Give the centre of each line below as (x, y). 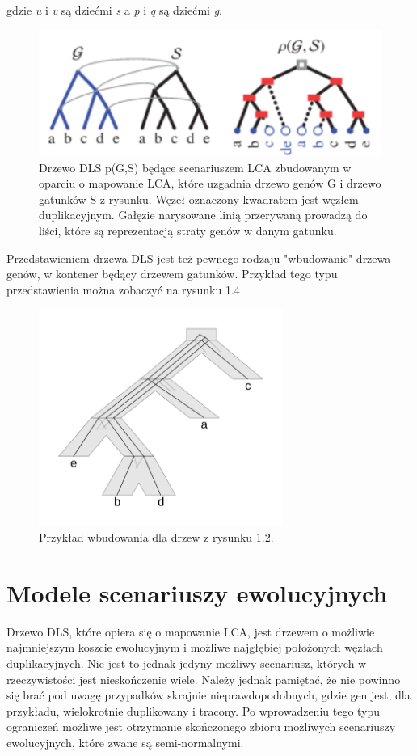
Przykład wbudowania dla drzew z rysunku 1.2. (156, 537)
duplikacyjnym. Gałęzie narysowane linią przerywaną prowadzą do (203, 215)
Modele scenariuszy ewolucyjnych (197, 592)
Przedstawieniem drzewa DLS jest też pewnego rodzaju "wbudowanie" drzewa (199, 258)
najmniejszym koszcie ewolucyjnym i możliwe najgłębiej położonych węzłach (195, 647)
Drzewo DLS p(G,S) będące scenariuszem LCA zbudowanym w (195, 167)
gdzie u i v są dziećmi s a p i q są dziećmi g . (115, 10)
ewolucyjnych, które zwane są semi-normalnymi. (125, 742)
